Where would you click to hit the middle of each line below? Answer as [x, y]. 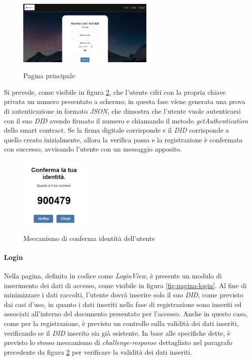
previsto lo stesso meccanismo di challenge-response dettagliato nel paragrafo [118, 342]
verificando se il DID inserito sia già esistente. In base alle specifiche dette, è [117, 333]
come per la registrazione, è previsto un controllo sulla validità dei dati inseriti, [121, 323]
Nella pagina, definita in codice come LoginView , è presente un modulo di [113, 275]
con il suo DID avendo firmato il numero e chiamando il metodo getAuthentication [126, 120]
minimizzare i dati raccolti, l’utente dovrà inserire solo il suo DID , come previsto [124, 295]
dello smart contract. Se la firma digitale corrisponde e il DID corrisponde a [117, 130]
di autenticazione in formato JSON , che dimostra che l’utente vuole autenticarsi [122, 111]
